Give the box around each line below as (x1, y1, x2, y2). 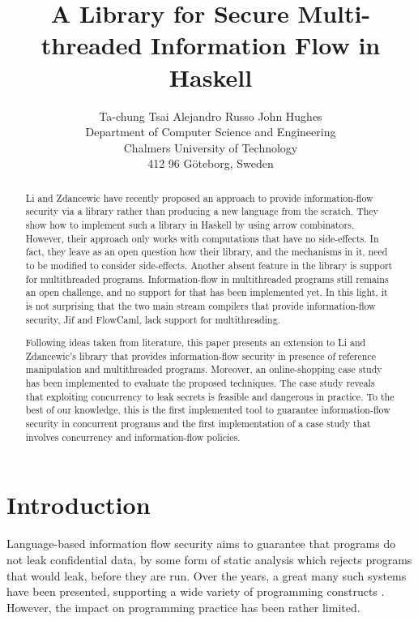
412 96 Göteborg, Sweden (147, 155, 274, 172)
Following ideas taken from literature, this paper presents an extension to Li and (25, 336, 366, 349)
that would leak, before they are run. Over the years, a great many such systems (6, 567, 407, 584)
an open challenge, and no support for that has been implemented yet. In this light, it (25, 285, 388, 299)
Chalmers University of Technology (123, 139, 298, 156)
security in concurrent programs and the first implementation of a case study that (25, 417, 371, 430)
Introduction (6, 488, 151, 521)
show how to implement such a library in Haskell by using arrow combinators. (25, 217, 355, 231)
